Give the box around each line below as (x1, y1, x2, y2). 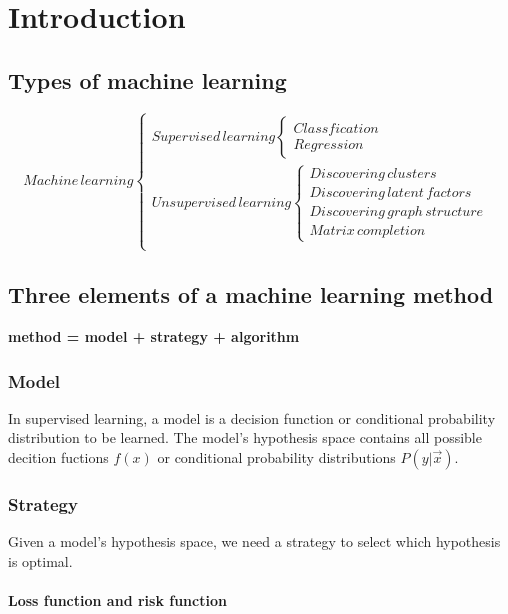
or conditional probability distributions (157, 446, 396, 467)
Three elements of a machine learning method (8, 279, 494, 310)
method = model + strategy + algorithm (8, 325, 300, 346)
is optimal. (8, 550, 73, 571)
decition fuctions (8, 446, 109, 467)
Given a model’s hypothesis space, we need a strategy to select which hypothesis (8, 531, 501, 552)
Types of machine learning (8, 64, 287, 95)
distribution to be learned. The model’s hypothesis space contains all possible (8, 427, 482, 448)
